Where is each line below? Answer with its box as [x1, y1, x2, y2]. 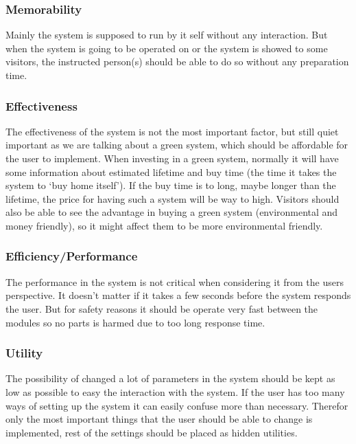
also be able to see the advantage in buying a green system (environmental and [5, 205, 338, 219]
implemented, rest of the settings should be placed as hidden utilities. [5, 425, 298, 439]
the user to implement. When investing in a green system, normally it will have [5, 151, 339, 165]
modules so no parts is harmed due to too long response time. [5, 315, 265, 329]
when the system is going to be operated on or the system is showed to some [5, 41, 328, 55]
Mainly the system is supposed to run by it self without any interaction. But [5, 27, 328, 42]
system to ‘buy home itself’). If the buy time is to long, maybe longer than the [5, 178, 336, 192]
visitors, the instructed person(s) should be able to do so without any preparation [5, 54, 349, 69]
